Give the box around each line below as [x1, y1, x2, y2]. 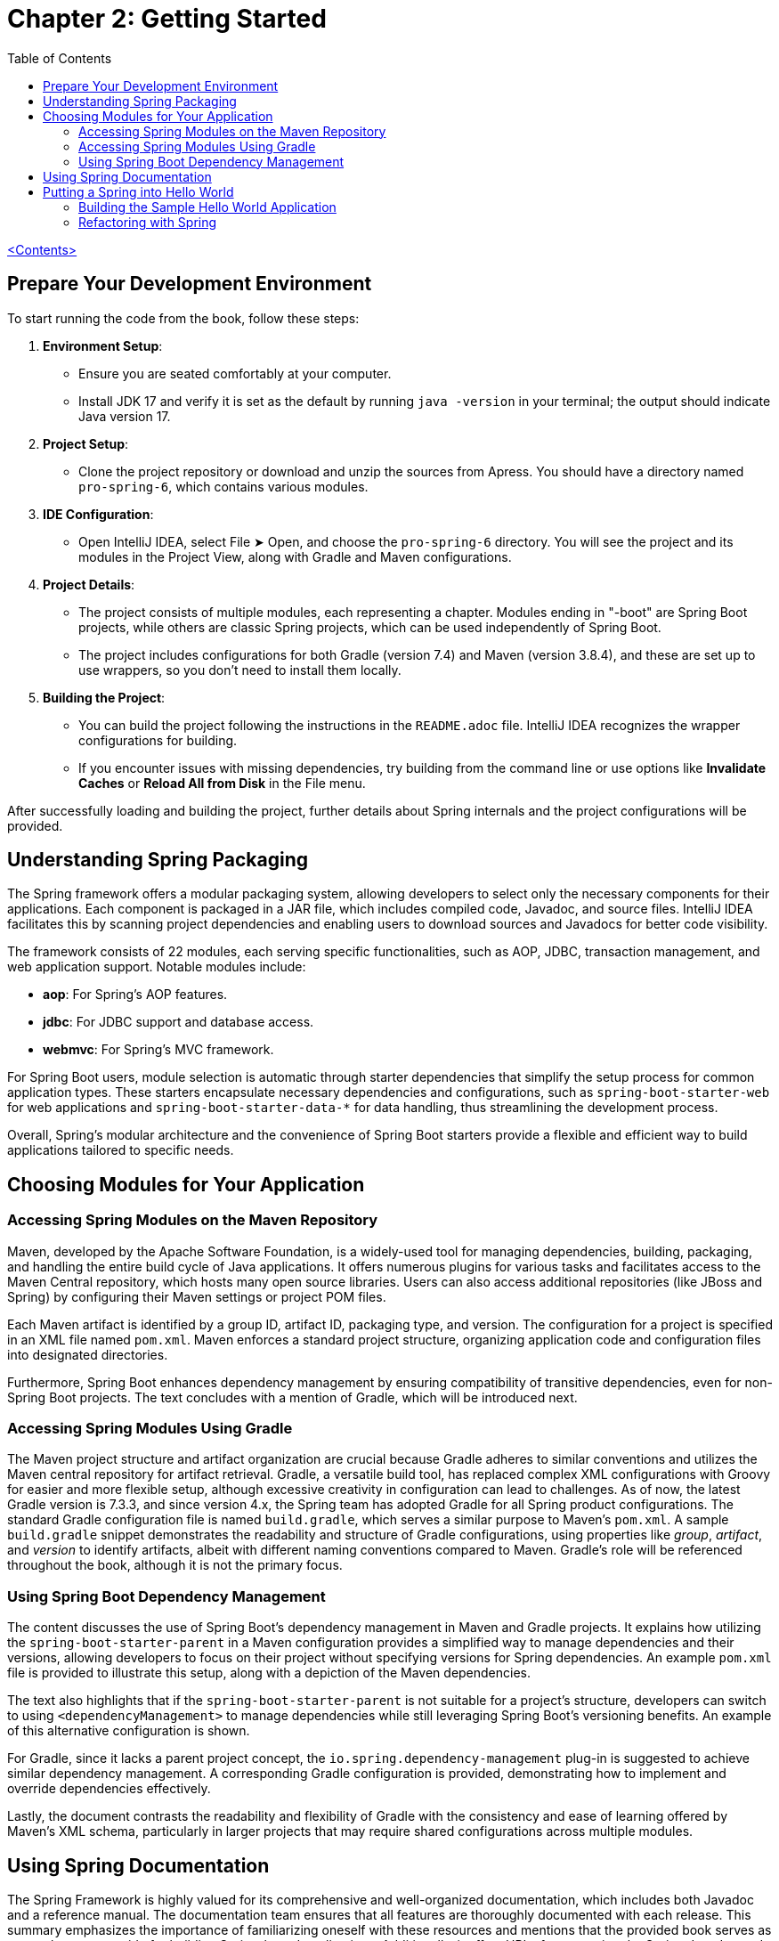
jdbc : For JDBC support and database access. [43, 1014, 314, 1030]
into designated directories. [7, 1346, 168, 1362]
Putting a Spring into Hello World [43, 183, 234, 199]
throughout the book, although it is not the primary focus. [7, 1557, 343, 1573]
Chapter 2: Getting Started [7, 4, 327, 34]
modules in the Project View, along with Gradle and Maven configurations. [78, 548, 512, 564]
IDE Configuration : [43, 506, 154, 522]
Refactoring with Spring [78, 214, 217, 230]
